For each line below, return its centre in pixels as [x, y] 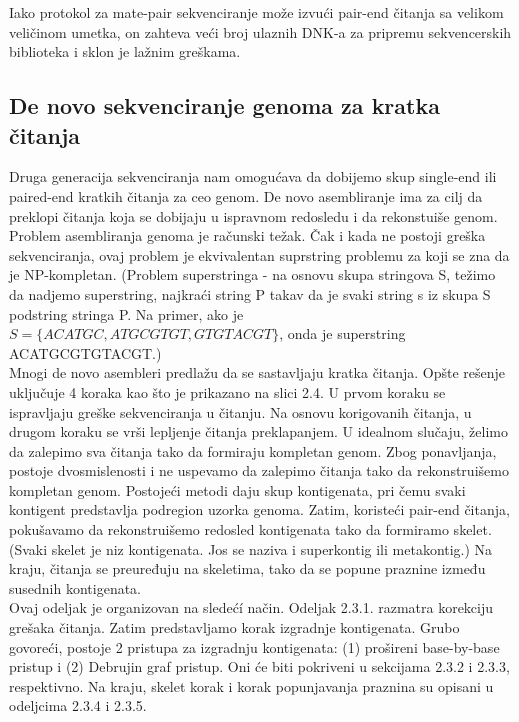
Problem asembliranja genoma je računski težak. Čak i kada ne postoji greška [247, 235]
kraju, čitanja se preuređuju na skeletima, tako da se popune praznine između [247, 568]
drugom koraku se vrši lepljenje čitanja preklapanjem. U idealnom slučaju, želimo [258, 431]
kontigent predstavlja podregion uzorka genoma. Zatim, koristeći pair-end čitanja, [259, 509]
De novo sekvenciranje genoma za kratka [224, 105]
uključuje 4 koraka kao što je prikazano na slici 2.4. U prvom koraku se [227, 391]
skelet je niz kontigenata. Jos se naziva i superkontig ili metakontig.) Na [272, 548]
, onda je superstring [342, 333]
